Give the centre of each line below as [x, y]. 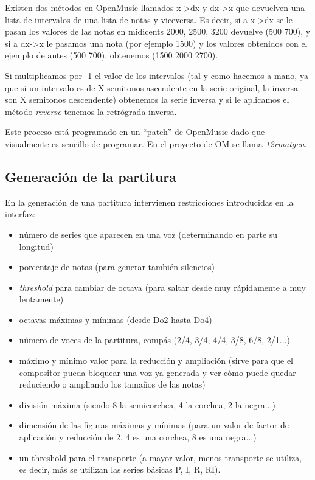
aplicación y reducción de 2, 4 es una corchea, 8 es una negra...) [138, 437]
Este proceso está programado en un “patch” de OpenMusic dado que [135, 132]
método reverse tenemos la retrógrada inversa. [91, 111]
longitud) [36, 246]
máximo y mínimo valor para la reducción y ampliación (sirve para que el [156, 360]
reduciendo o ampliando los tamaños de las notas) [112, 384]
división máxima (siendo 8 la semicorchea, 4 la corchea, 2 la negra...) [147, 404]
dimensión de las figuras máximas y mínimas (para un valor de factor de [154, 425]
